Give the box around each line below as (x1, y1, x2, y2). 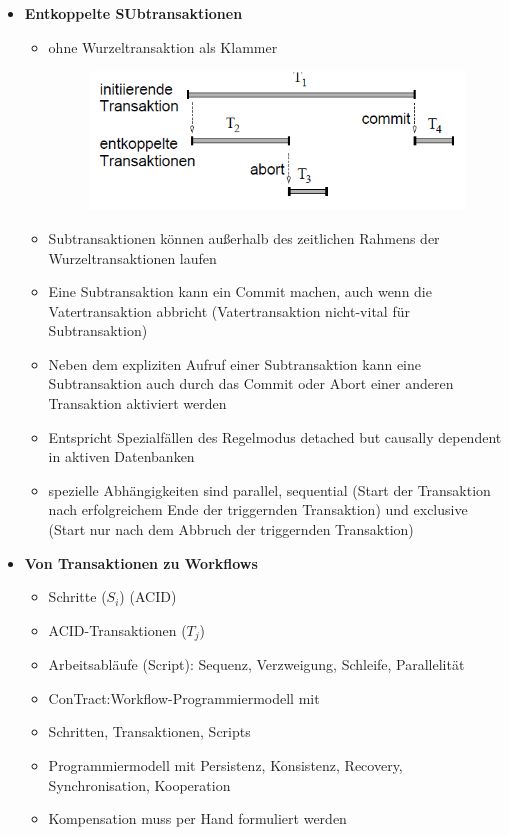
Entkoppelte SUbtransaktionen (24, 3, 243, 23)
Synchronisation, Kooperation (48, 774, 231, 795)
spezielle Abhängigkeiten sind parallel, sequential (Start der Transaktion (48, 479, 491, 500)
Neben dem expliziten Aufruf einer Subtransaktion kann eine (48, 353, 422, 374)
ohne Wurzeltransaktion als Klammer (48, 36, 278, 57)
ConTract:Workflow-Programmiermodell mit (48, 687, 320, 708)
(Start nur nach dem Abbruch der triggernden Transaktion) (48, 519, 414, 540)
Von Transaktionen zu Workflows (24, 552, 258, 573)
